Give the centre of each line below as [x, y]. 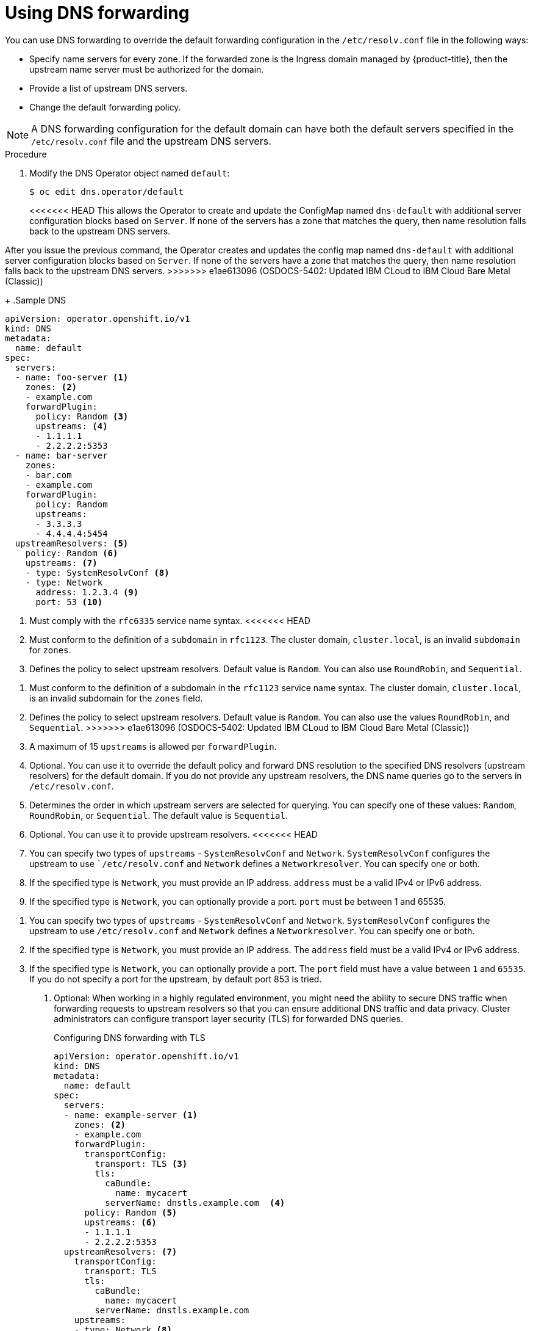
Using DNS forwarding [97, 13]
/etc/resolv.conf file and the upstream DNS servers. [151, 141]
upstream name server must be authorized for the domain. [147, 69]
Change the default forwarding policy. [105, 107]
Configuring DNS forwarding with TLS [130, 1037]
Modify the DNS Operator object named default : [130, 173]
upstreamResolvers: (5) [72, 543]
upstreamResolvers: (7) [120, 1251]
